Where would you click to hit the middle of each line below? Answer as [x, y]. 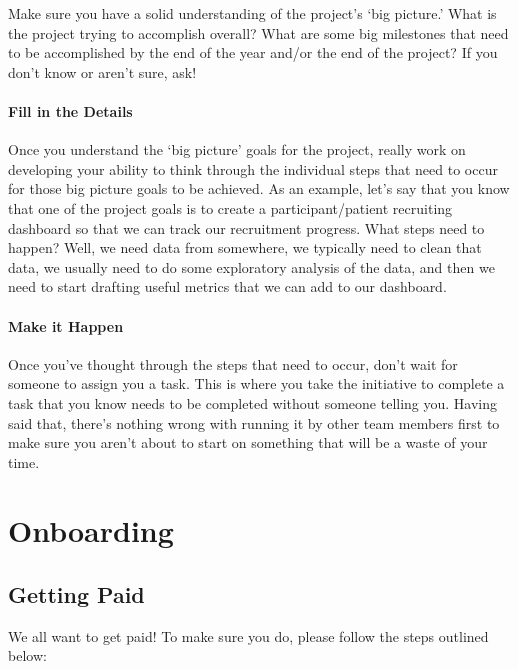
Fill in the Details [70, 110]
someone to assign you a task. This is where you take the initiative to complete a [256, 383]
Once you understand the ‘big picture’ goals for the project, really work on [237, 149]
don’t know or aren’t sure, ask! [102, 71]
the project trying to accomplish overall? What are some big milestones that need [258, 32]
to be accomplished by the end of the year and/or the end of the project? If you [253, 52]
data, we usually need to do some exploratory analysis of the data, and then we [251, 266]
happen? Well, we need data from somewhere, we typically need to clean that [245, 247]
